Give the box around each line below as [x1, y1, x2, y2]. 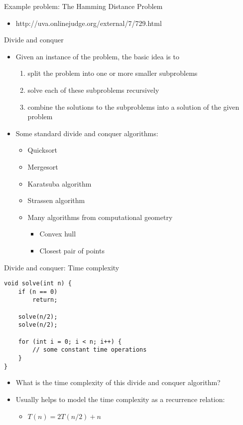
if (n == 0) [18, 288, 58, 295]
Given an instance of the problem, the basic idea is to [15, 51, 179, 61]
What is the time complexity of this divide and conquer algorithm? [15, 377, 221, 388]
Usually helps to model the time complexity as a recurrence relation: [15, 394, 225, 404]
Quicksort [27, 145, 57, 155]
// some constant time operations [32, 346, 147, 354]
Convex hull [39, 228, 76, 239]
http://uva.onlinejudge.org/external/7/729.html [15, 17, 162, 28]
